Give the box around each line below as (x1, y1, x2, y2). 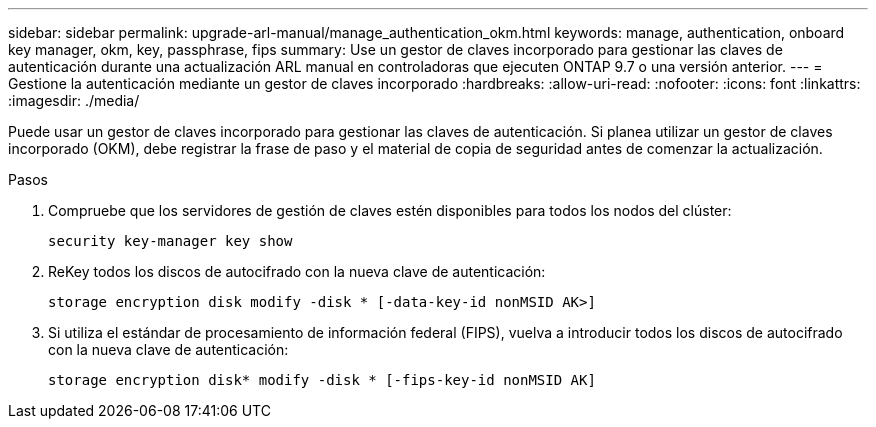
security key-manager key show (48, 233, 293, 249)
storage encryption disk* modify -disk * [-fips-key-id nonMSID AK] (48, 372, 596, 388)
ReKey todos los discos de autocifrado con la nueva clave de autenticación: (48, 263, 546, 280)
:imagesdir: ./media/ (8, 92, 140, 109)
